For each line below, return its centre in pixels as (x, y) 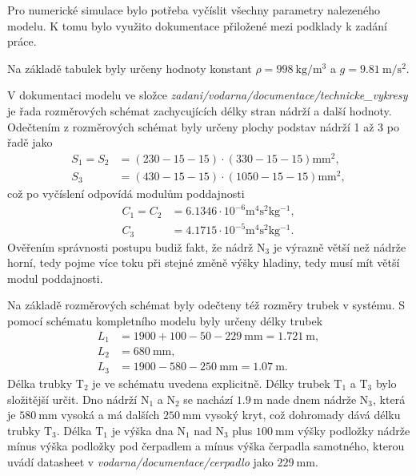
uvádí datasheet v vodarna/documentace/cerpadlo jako (140, 461)
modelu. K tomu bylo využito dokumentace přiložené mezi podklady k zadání (197, 25)
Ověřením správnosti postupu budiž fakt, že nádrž (130, 246)
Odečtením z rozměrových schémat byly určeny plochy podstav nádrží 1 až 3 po (203, 126)
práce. (22, 41)
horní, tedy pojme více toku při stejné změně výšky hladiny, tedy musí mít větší (204, 262)
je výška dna (142, 430)
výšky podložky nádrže (354, 430)
